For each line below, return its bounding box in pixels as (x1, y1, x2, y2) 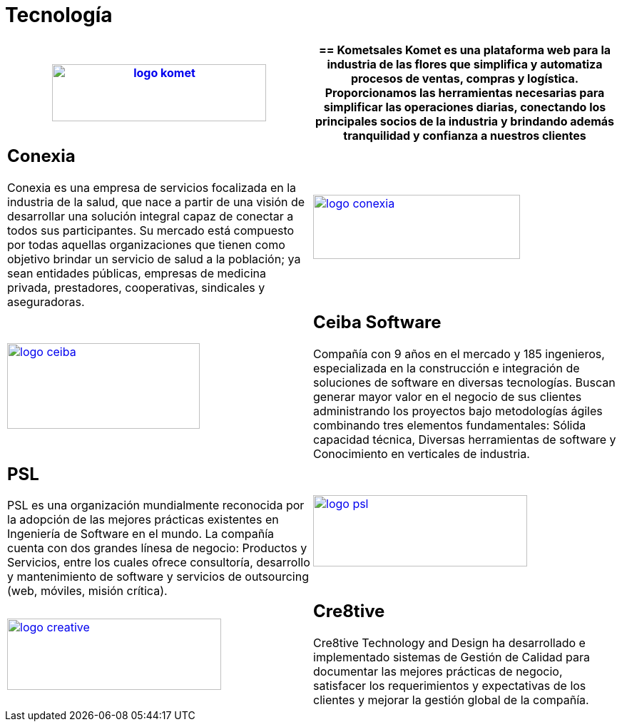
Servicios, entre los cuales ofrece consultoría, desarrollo (7, 555, 310, 570)
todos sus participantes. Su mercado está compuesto (7, 223, 295, 238)
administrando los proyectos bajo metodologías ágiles (313, 403, 603, 418)
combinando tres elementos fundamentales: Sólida (313, 417, 586, 432)
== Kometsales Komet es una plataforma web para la (318, 42, 611, 57)
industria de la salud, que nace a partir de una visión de (7, 194, 305, 209)
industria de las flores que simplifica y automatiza (327, 56, 603, 71)
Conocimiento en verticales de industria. (313, 446, 530, 461)
